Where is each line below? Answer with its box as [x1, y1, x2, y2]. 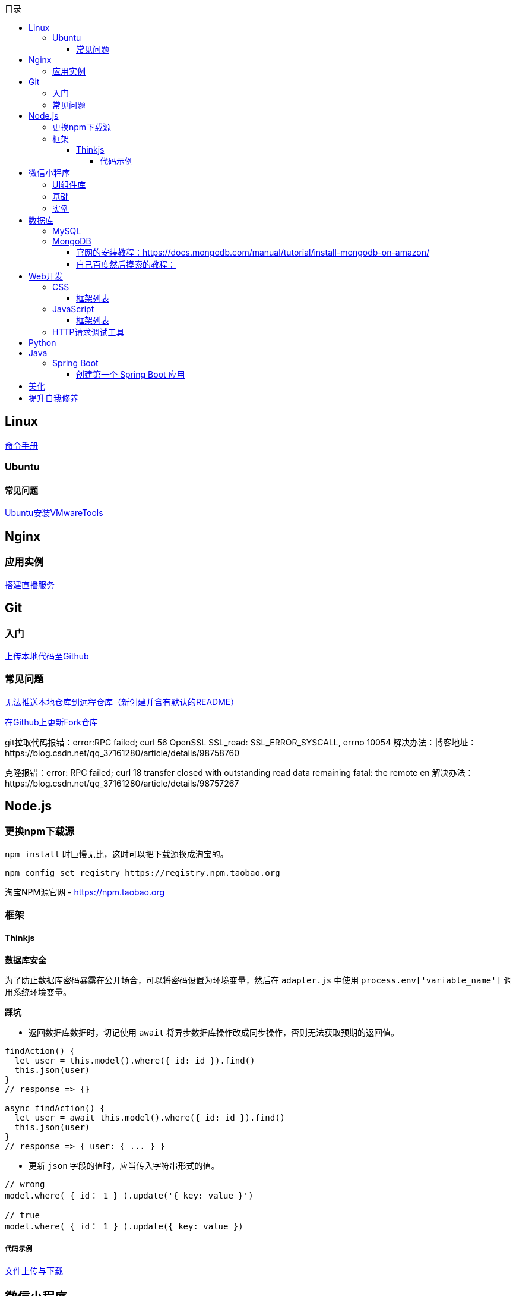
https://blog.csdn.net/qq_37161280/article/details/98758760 [5, 747, 240, 758]
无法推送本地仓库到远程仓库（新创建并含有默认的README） [5, 696, 239, 707]
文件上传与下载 [5, 1266, 63, 1276]
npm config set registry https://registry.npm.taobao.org [5, 867, 280, 877]
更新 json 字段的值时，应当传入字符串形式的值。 [29, 1160, 220, 1171]
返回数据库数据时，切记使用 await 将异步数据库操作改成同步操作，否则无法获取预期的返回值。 [29, 1027, 400, 1038]
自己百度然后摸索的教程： [76, 259, 176, 269]
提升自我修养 [29, 393, 78, 403]
